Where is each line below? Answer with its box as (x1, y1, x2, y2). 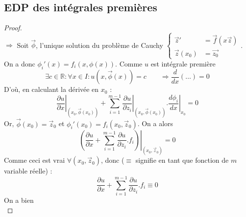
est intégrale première (150, 58, 216, 68)
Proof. (4, 22, 22, 33)
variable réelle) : (4, 166, 52, 176)
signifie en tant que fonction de (135, 155, 229, 165)
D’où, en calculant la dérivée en (4, 84, 99, 94)
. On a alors (137, 118, 173, 129)
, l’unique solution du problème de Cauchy (35, 40, 163, 50)
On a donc (4, 58, 35, 68)
